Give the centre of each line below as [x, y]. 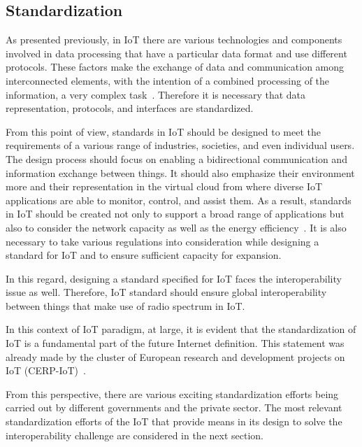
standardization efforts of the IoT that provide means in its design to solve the [174, 421]
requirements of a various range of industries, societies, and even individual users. [180, 145]
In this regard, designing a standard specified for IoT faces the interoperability [174, 278]
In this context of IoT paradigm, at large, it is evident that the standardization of [181, 329]
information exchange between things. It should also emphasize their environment [180, 172]
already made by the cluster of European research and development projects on [175, 356]
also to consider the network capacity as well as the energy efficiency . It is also [176, 227]
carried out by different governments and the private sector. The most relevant [174, 407]
